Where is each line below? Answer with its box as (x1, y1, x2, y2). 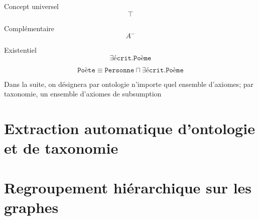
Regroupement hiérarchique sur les (4, 177, 252, 197)
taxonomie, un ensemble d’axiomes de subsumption (4, 88, 162, 99)
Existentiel (4, 45, 37, 55)
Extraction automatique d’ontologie (4, 118, 255, 139)
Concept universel (4, 1, 59, 11)
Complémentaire (4, 23, 54, 33)
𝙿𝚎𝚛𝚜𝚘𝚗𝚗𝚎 (104, 66, 135, 74)
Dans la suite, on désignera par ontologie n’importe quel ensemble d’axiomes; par (4, 78, 253, 89)
